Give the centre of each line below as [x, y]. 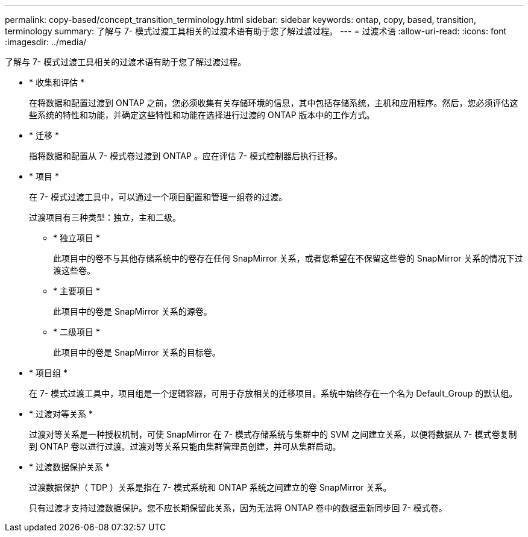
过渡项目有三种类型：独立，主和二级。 [105, 217]
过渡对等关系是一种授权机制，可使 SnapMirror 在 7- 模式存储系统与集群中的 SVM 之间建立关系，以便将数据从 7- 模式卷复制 [273, 434]
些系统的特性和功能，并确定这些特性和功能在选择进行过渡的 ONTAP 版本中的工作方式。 [202, 115]
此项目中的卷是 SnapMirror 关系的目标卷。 [137, 352]
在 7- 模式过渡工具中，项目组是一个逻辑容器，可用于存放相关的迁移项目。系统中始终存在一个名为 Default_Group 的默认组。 [273, 393]
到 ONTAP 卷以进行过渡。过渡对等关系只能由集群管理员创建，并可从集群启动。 [185, 446]
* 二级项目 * [77, 332]
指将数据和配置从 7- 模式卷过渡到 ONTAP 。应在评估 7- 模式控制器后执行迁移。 [186, 156]
